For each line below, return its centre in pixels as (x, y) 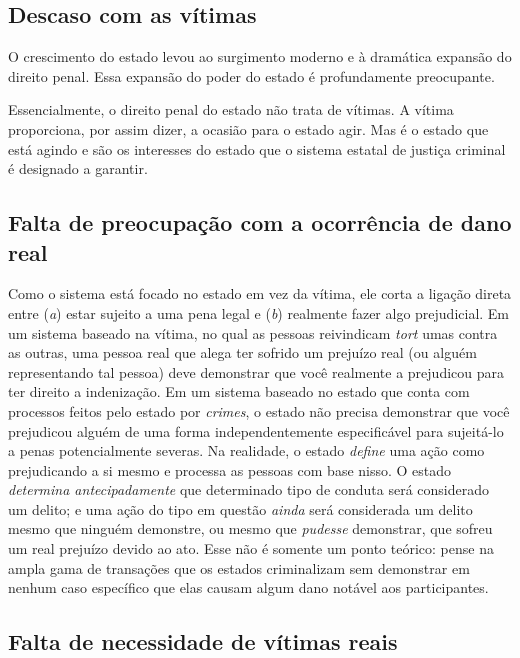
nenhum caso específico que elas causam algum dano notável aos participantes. (248, 587)
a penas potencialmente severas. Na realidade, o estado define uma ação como (246, 450)
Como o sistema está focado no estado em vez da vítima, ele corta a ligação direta (260, 293)
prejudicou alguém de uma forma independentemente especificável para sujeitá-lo (256, 430)
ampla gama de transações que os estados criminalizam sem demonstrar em (239, 567)
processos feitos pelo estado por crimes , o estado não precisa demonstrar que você (259, 410)
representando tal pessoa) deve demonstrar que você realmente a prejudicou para (256, 371)
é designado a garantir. (78, 168)
